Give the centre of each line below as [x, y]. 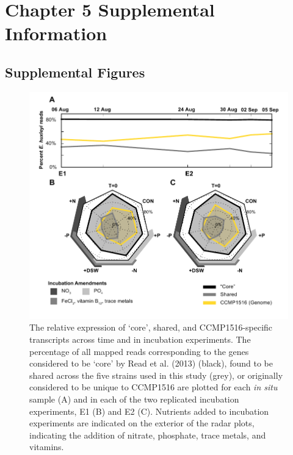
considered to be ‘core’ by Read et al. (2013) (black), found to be [151, 363]
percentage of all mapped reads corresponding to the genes [139, 351]
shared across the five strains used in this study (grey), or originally [156, 375]
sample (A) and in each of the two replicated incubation [134, 399]
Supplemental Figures [75, 72]
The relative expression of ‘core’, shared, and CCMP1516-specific [151, 327]
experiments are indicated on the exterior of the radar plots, [142, 423]
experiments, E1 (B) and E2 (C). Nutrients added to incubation [149, 411]
